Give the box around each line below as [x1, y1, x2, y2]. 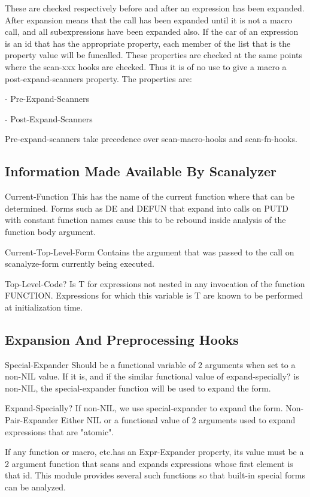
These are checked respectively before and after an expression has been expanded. [5, 2, 305, 14]
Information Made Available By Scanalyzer [5, 162, 276, 180]
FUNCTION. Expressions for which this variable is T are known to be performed [5, 289, 303, 302]
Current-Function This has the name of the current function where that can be [5, 190, 294, 203]
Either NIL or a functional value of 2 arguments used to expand [60, 414, 296, 426]
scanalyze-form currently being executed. [5, 257, 154, 270]
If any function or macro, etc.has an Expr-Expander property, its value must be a [5, 445, 304, 458]
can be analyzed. [5, 481, 66, 493]
